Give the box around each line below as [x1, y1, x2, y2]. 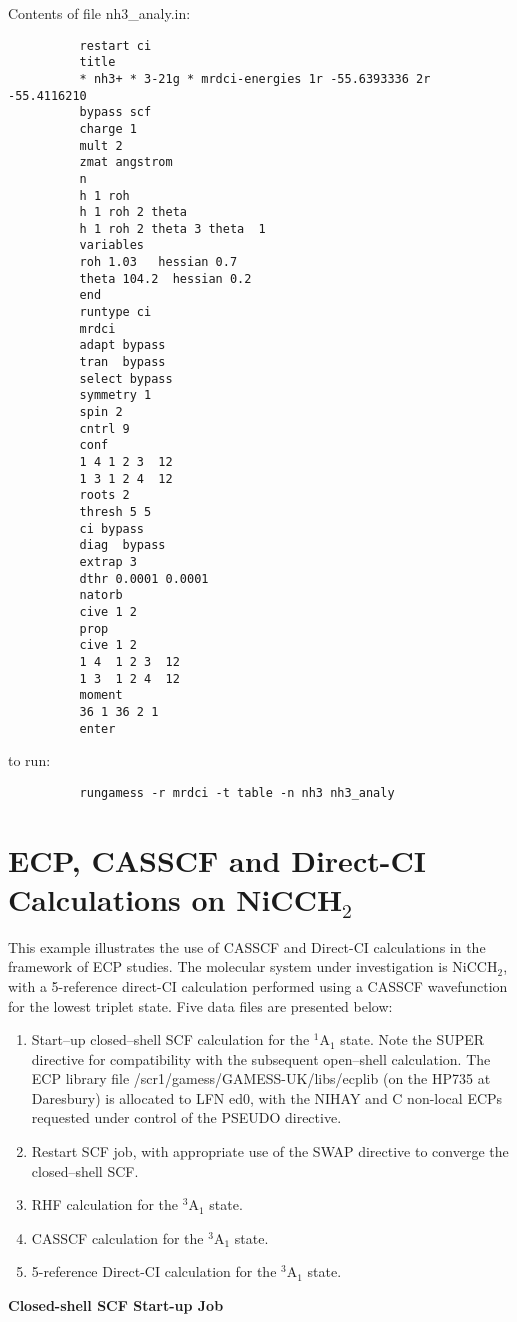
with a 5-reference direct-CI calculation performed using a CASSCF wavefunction [8, 975, 508, 996]
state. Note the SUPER [340, 1029, 485, 1050]
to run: [8, 750, 51, 771]
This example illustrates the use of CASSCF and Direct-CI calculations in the [8, 936, 486, 957]
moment [79, 688, 123, 703]
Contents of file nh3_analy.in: [8, 3, 191, 23]
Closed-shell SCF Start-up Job [8, 1295, 224, 1316]
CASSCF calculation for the [31, 1227, 204, 1248]
